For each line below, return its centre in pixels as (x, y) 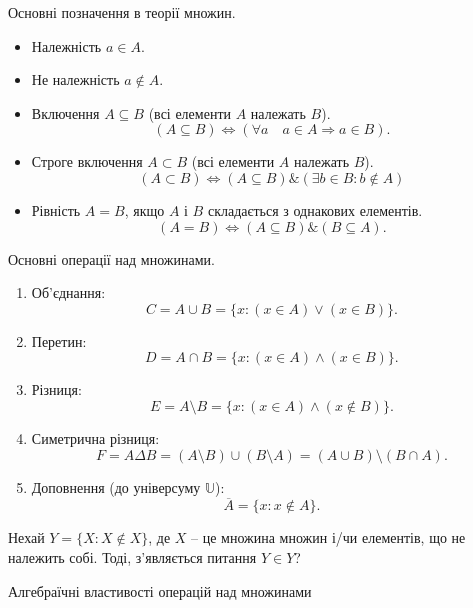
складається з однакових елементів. (315, 209)
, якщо (144, 209)
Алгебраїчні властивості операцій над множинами (160, 590)
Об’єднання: (68, 292)
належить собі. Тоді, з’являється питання (132, 556)
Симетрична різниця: (95, 437)
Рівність (56, 209)
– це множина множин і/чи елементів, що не (328, 537)
